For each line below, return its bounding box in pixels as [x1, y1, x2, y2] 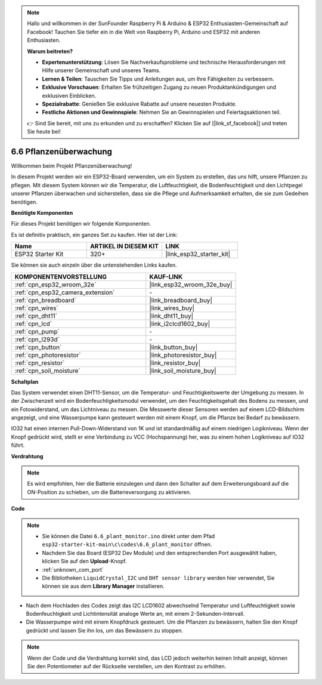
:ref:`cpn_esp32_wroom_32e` [14, 280, 97, 289]
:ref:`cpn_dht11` [14, 311, 58, 320]
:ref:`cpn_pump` [14, 327, 60, 335]
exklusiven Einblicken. [42, 92, 97, 99]
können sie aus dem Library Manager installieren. [42, 582, 165, 590]
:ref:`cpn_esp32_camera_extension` [14, 288, 115, 297]
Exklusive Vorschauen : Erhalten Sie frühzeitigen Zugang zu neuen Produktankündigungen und [42, 84, 277, 91]
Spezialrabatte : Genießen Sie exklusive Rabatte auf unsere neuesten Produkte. [42, 100, 237, 107]
